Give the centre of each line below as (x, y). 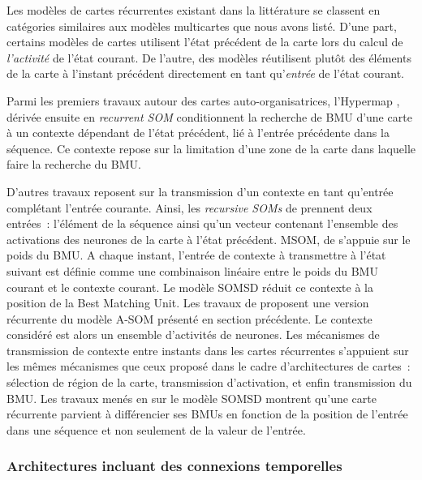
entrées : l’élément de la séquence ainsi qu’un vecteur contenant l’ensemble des (202, 223)
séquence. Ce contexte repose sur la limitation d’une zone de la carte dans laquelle (211, 148)
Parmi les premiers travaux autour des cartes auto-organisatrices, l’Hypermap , (203, 100)
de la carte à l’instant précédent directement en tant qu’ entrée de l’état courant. (205, 73)
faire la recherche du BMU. (74, 164)
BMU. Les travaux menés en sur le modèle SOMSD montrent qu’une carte (192, 398)
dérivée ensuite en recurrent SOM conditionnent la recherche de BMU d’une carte (209, 116)
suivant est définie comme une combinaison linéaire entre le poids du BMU (192, 270)
